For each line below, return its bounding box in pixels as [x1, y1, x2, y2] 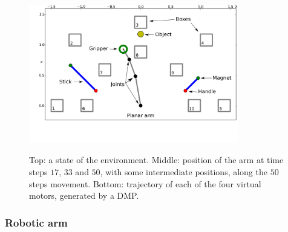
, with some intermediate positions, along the [100, 166, 267, 178]
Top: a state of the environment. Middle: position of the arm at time [29, 153, 284, 166]
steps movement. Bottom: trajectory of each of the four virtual [29, 177, 261, 190]
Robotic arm [5, 214, 68, 230]
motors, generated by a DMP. [29, 189, 139, 202]
